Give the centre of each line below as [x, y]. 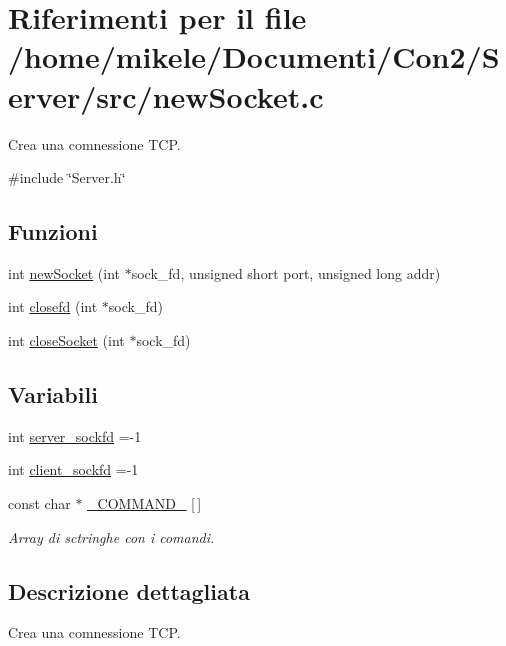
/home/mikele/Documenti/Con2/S [254, 56]
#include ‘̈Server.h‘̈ [67, 177]
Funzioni [53, 231]
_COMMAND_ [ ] [144, 503]
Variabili [53, 394]
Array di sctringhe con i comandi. [111, 536]
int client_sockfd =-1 [73, 469]
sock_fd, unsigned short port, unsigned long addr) [286, 272]
